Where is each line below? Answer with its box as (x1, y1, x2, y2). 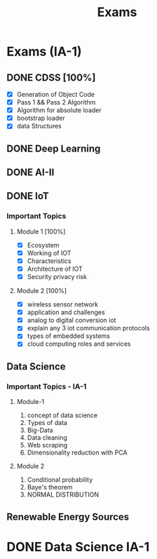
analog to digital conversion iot (27, 316, 116, 325)
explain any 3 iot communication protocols (27, 324, 150, 332)
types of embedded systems (27, 332, 110, 340)
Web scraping (27, 441, 68, 450)
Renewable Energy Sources (6, 511, 130, 523)
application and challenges (27, 308, 106, 316)
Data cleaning (27, 433, 68, 442)
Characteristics (27, 257, 71, 265)
